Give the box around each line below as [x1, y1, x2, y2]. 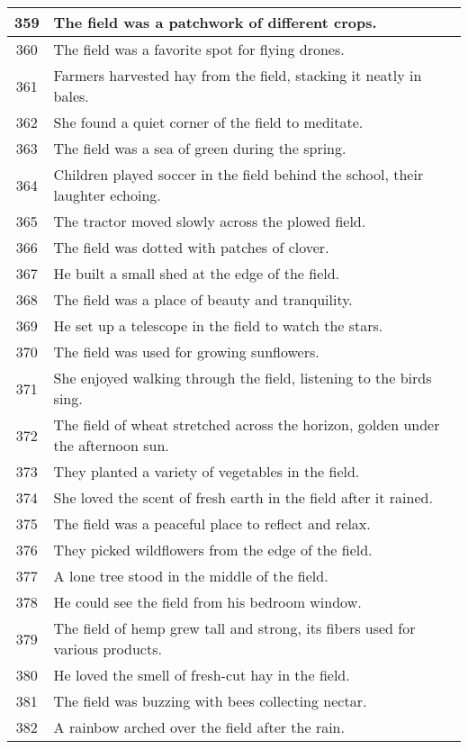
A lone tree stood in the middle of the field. [53, 565, 328, 586]
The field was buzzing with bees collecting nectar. [53, 690, 367, 711]
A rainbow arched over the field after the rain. [53, 717, 345, 737]
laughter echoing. [53, 185, 161, 205]
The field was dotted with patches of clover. [53, 237, 329, 257]
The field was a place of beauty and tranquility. [53, 289, 353, 310]
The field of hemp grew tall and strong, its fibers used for [53, 618, 416, 638]
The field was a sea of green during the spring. [53, 138, 346, 158]
